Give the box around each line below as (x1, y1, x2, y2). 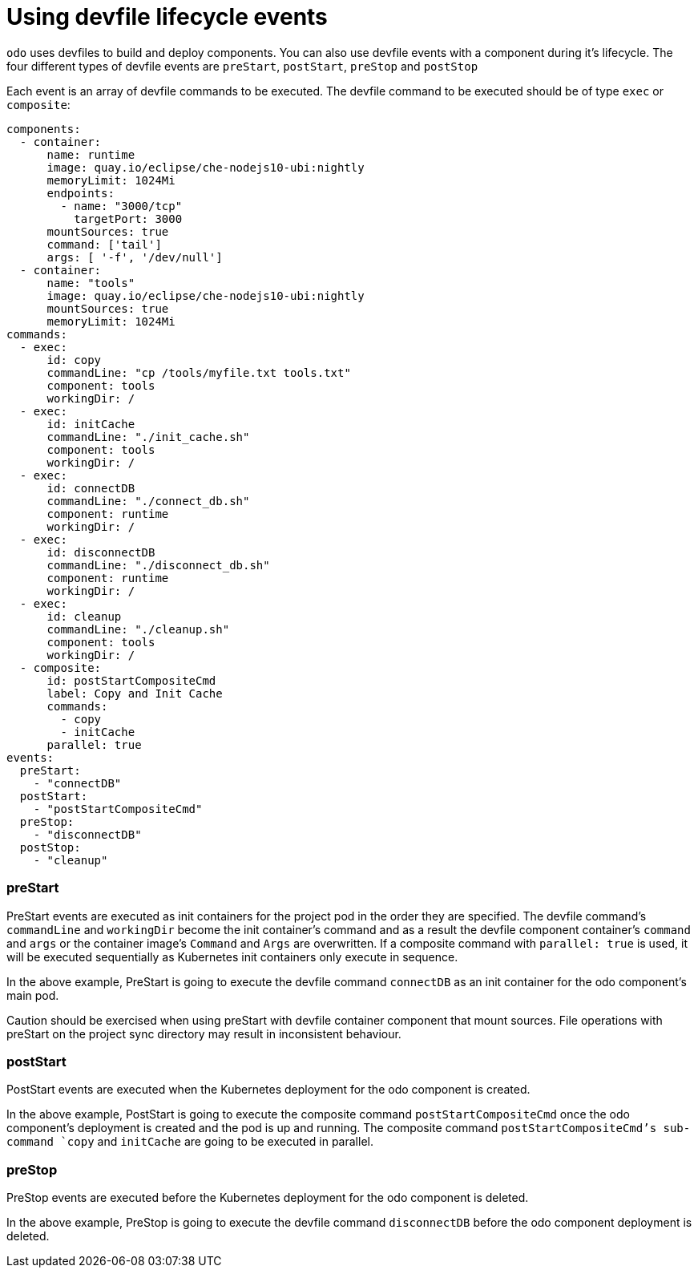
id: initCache (46, 417, 135, 431)
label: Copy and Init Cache (46, 686, 223, 700)
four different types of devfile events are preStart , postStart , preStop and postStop (6, 59, 478, 73)
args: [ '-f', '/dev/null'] (46, 250, 223, 264)
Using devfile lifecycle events (6, 3, 328, 30)
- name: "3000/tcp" (60, 199, 183, 212)
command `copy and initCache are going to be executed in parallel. (6, 1134, 373, 1149)
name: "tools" (46, 276, 135, 289)
